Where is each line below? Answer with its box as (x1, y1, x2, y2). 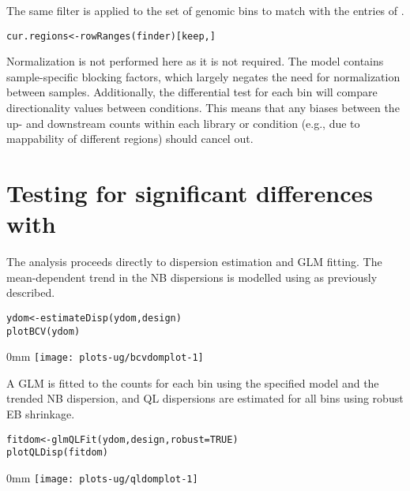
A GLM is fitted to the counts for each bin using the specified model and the (6, 374, 379, 391)
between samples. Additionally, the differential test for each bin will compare (6, 84, 378, 100)
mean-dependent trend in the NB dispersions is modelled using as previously (6, 268, 378, 285)
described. (6, 284, 55, 301)
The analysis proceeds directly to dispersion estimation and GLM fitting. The (6, 253, 382, 270)
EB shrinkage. (6, 406, 75, 422)
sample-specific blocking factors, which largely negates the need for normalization (6, 68, 401, 84)
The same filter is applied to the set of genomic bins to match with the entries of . (6, 2, 404, 18)
